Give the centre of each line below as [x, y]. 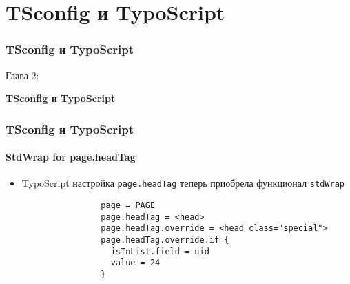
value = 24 [135, 263]
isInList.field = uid [160, 251]
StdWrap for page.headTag [71, 157]
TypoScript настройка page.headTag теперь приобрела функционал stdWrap [183, 183]
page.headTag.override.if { [165, 240]
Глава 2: [22, 75]
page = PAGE [128, 206]
